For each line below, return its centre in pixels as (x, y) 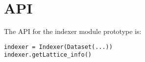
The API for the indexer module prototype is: (73, 31)
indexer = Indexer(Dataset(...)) (58, 47)
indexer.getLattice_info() (48, 55)
